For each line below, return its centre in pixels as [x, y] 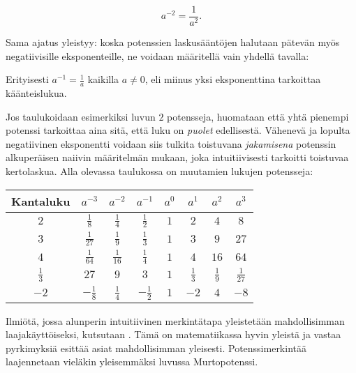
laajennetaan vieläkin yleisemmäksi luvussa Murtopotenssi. [132, 361]
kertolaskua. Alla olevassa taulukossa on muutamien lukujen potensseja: [160, 171]
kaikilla [103, 79]
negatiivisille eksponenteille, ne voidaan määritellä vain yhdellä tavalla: [157, 55]
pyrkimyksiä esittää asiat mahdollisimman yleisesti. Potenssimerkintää [156, 348]
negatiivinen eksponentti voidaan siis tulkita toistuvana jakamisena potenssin [171, 143]
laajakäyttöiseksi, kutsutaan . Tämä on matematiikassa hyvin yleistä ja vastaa [173, 334]
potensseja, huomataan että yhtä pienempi [258, 116]
